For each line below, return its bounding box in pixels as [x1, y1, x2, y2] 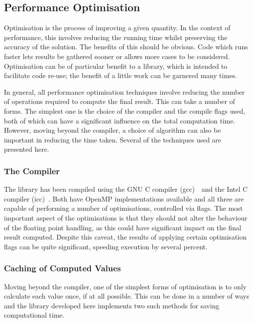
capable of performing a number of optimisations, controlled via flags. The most [4, 203, 243, 213]
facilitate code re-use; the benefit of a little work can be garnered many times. [4, 70, 237, 81]
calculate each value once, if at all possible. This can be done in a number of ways [4, 291, 249, 301]
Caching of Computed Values [4, 262, 121, 274]
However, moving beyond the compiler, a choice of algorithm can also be [4, 125, 221, 135]
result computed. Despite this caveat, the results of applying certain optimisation [4, 232, 247, 242]
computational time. [4, 310, 64, 320]
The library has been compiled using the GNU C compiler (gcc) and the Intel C [4, 184, 248, 194]
